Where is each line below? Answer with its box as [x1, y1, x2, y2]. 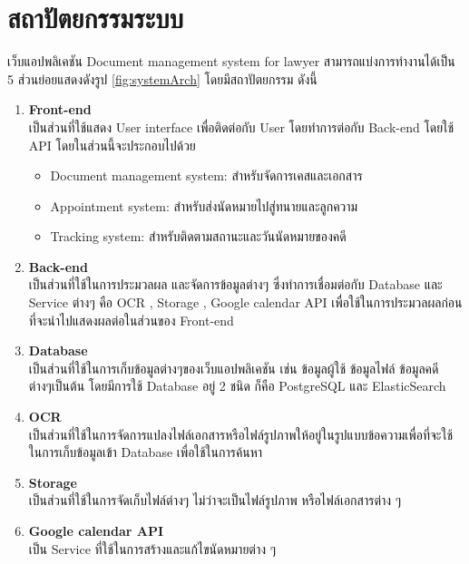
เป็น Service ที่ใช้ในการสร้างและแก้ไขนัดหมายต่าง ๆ [28, 539, 277, 558]
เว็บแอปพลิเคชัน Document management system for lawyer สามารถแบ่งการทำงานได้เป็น [7, 52, 455, 71]
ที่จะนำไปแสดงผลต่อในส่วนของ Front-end [28, 310, 234, 329]
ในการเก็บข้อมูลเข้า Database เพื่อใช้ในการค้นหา [28, 442, 263, 462]
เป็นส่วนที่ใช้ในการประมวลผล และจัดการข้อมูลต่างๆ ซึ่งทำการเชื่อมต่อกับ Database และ [28, 275, 443, 294]
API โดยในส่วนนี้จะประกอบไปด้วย [28, 135, 196, 154]
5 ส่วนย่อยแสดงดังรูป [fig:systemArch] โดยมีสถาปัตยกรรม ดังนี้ [7, 69, 318, 88]
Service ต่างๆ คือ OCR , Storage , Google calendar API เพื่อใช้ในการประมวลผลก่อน [28, 293, 463, 312]
